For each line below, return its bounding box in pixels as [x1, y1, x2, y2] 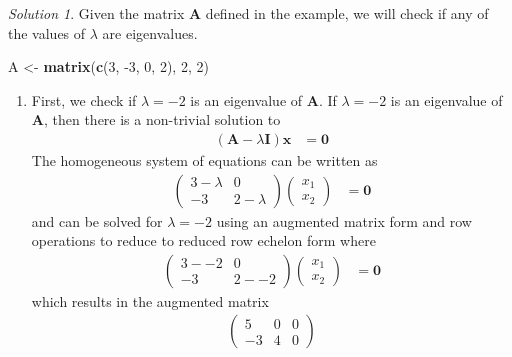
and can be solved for [31, 210, 163, 231]
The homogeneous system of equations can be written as [31, 150, 378, 170]
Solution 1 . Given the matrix [8, 3, 185, 23]
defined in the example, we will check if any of [205, 3, 489, 23]
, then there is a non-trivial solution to [43, 109, 281, 130]
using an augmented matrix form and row [216, 210, 472, 231]
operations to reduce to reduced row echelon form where [31, 230, 376, 251]
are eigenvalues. [102, 22, 198, 43]
